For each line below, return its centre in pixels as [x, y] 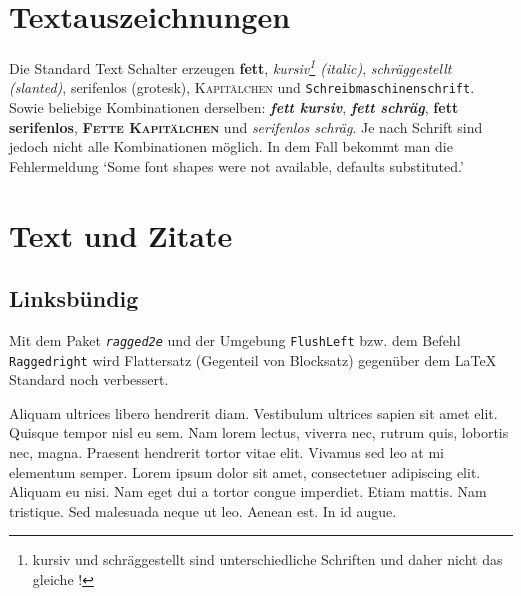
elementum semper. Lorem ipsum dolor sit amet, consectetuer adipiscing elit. [245, 471]
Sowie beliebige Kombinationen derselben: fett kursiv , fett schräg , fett [234, 107]
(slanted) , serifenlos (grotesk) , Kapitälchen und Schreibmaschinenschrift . [242, 87]
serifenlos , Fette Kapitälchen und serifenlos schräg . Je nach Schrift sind [246, 126]
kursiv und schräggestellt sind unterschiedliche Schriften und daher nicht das [267, 559]
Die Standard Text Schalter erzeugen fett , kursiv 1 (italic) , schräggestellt [230, 66]
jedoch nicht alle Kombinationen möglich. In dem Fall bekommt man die [231, 146]
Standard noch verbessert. [89, 379]
